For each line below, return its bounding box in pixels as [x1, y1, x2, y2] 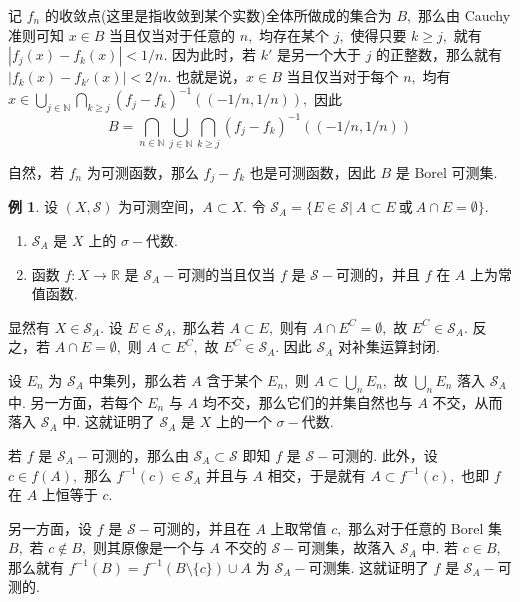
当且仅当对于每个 [286, 66, 399, 87]
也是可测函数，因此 [249, 161, 376, 182]
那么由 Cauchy [417, 5, 511, 25]
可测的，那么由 [90, 444, 189, 465]
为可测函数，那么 [86, 161, 199, 182]
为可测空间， [118, 196, 203, 217]
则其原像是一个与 [92, 537, 205, 558]
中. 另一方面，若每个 [8, 391, 143, 412]
